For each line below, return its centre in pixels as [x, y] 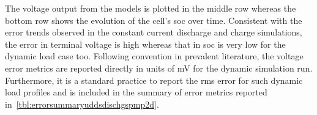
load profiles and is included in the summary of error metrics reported [136, 92]
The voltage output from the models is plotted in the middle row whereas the [151, 8]
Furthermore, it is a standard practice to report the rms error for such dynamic [154, 80]
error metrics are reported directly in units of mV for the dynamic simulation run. [159, 68]
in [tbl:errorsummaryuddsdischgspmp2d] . [82, 104]
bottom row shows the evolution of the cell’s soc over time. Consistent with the [154, 20]
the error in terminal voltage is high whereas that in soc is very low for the [145, 44]
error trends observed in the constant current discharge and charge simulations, [154, 32]
